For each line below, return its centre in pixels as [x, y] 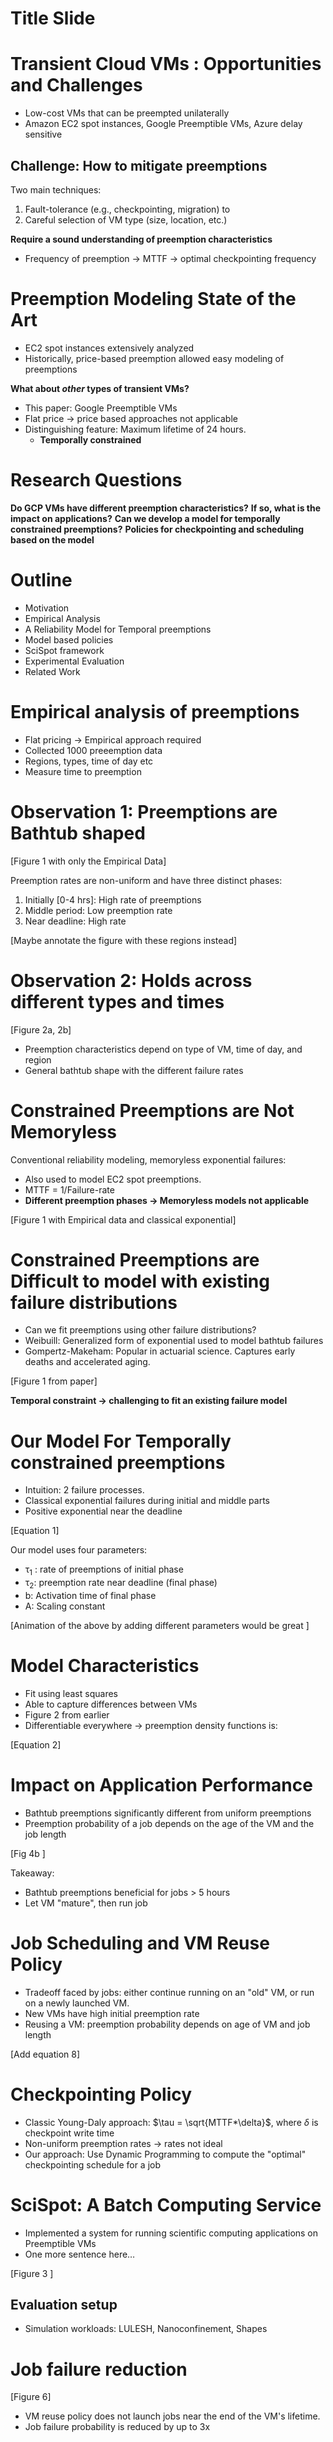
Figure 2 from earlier [67, 1714]
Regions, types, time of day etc [89, 761]
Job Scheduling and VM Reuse [140, 1943]
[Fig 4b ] [28, 1853]
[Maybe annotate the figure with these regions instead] [124, 940]
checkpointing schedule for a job [93, 2164]
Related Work [52, 671]
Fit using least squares [71, 1693]
